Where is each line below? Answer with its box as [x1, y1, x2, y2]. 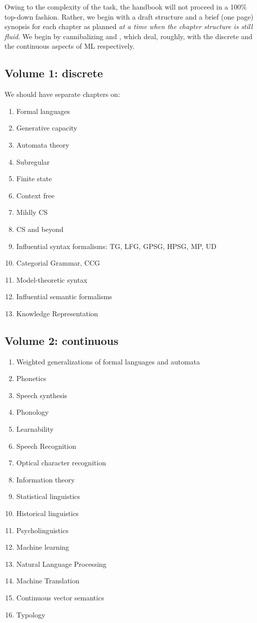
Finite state [16, 173, 52, 184]
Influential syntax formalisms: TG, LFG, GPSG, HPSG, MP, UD [16, 240, 216, 251]
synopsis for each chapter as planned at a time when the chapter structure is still [5, 21, 253, 32]
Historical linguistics [16, 508, 79, 519]
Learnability [16, 424, 54, 434]
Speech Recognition [16, 440, 76, 451]
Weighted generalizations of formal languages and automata [16, 356, 200, 366]
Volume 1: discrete [5, 65, 103, 81]
